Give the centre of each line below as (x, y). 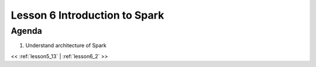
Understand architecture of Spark (66, 45)
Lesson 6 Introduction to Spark (87, 15)
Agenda (26, 31)
